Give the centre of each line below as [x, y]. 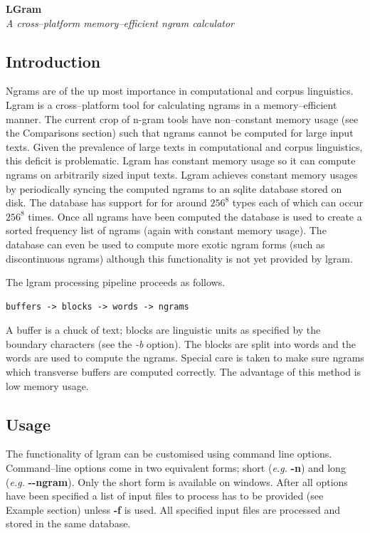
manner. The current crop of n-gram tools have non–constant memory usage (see [182, 118]
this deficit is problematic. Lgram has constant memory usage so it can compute [181, 160]
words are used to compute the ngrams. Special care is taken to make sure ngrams [185, 358]
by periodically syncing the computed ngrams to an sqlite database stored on [174, 188]
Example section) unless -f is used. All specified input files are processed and [173, 509]
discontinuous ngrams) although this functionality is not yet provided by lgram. [179, 258]
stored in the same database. [68, 523]
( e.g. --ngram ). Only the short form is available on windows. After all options [177, 481]
